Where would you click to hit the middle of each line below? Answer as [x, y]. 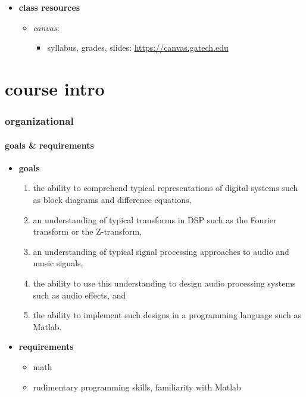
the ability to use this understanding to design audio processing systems [164, 283]
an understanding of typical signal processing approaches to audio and [161, 251]
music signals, [58, 263]
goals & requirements [49, 145]
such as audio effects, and [79, 295]
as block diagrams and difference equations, [112, 199]
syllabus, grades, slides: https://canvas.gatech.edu [138, 47]
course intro [55, 88]
